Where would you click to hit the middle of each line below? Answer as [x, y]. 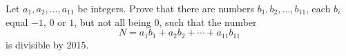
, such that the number [208, 22]
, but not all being [113, 22]
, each [318, 8]
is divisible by [35, 44]
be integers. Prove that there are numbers [166, 8]
